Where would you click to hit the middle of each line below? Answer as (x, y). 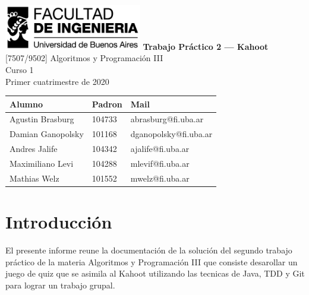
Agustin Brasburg (42, 119)
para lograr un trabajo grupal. (60, 285)
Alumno (26, 104)
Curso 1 (20, 69)
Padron (107, 104)
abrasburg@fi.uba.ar (167, 119)
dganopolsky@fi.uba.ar (171, 134)
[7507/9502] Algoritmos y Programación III (84, 58)
